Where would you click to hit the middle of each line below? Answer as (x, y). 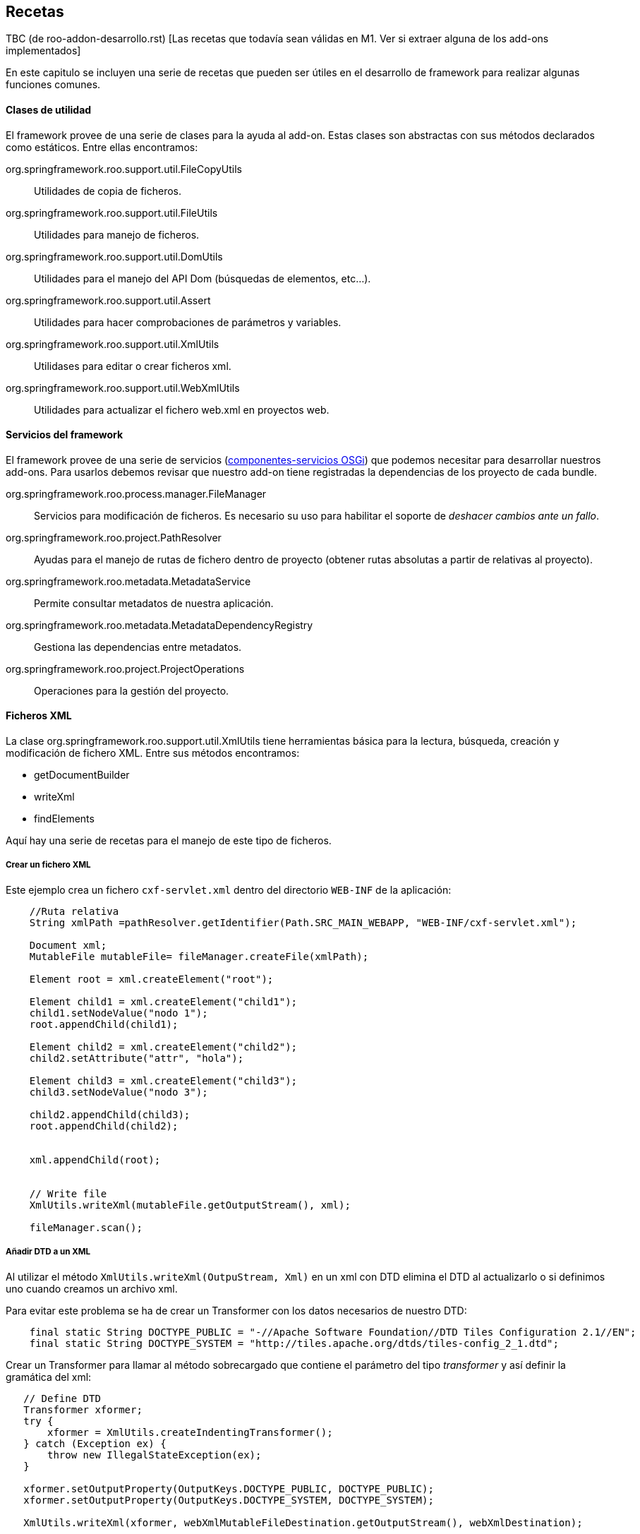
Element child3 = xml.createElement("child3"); (163, 1080)
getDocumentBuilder (82, 775)
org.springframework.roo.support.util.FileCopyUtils (124, 169)
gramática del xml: (49, 1377)
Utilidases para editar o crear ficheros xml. (133, 366)
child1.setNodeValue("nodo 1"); (119, 1013)
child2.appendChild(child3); (110, 1114)
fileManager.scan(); (86, 1227)
